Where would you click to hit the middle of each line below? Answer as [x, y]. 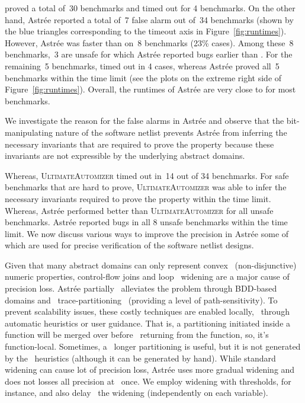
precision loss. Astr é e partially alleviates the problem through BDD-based [141, 288]
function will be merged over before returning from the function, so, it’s [137, 335]
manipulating [29, 132]
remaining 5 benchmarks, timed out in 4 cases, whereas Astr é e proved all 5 [142, 65]
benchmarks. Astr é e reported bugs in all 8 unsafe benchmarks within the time [146, 222]
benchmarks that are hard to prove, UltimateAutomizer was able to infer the [146, 187]
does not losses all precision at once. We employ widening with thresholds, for [148, 381]
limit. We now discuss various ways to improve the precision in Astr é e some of [147, 233]
